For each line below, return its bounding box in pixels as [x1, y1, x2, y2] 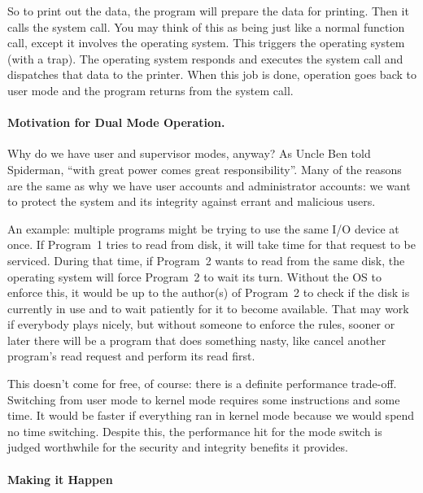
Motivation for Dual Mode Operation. [7, 114, 225, 131]
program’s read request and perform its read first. [7, 347, 255, 364]
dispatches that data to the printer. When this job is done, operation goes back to [7, 66, 416, 83]
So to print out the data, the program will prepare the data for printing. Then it [7, 2, 409, 19]
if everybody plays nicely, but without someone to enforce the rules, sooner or [7, 316, 395, 333]
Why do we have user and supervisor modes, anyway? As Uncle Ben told [7, 145, 371, 162]
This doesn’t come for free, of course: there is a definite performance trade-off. [7, 375, 397, 392]
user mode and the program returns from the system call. [7, 81, 294, 98]
